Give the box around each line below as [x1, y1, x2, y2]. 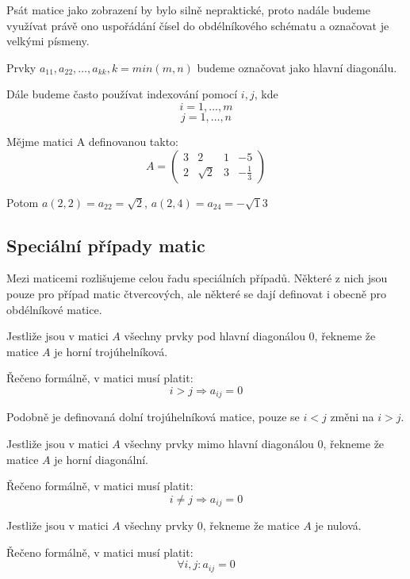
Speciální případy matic [6, 232, 205, 257]
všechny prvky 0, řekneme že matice [124, 517, 300, 534]
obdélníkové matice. [6, 301, 102, 317]
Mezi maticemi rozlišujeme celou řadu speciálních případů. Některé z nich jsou [6, 270, 388, 286]
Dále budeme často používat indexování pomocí [6, 86, 238, 102]
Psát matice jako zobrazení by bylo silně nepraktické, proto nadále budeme [6, 2, 370, 17]
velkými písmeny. [6, 33, 90, 49]
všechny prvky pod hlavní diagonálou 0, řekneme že [124, 328, 376, 344]
